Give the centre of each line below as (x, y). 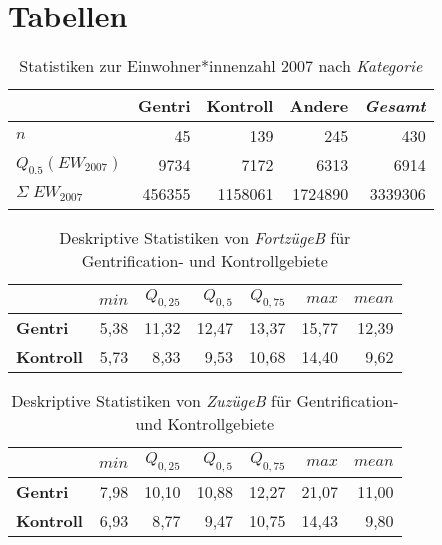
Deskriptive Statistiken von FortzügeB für (205, 238)
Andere (319, 106)
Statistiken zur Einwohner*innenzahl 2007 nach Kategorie (221, 66)
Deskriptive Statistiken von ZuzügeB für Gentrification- (205, 401)
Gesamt (395, 106)
